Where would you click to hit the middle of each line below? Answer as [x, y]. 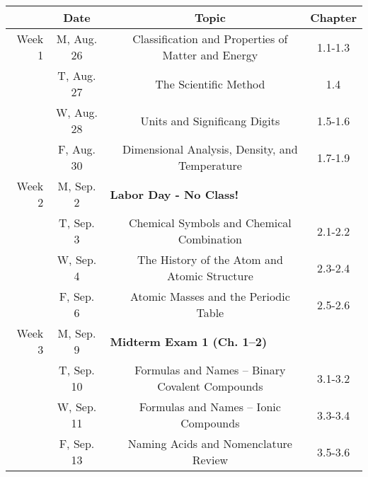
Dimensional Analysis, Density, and [210, 149]
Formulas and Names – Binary [210, 370]
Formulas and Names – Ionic [210, 407]
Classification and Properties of [210, 39]
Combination [210, 239]
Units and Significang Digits [210, 120]
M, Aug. [77, 39]
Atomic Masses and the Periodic [210, 296]
